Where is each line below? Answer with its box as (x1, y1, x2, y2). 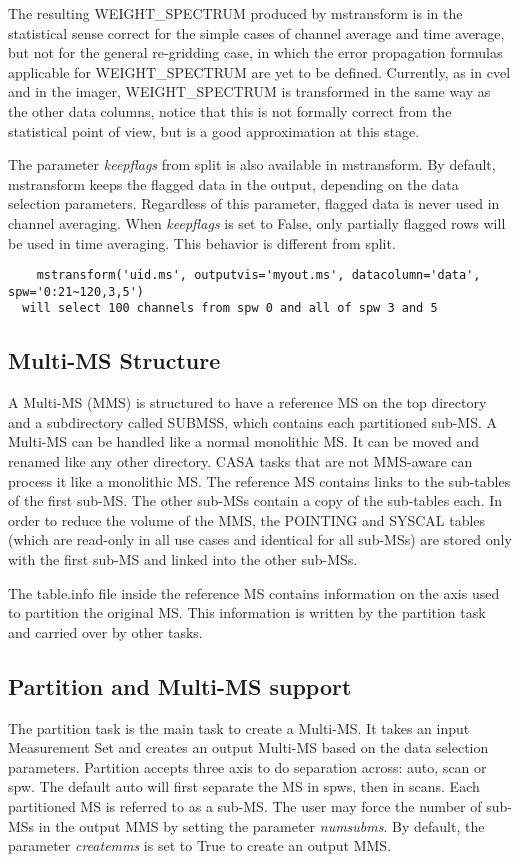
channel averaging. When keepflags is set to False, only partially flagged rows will (8, 212, 506, 233)
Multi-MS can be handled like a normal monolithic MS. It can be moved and (8, 431, 480, 452)
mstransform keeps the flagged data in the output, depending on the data (8, 173, 459, 194)
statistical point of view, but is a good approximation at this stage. (8, 120, 420, 141)
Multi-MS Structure (8, 345, 221, 376)
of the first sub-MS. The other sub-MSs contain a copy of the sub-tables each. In (8, 490, 503, 511)
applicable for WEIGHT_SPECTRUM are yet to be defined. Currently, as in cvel (8, 61, 511, 82)
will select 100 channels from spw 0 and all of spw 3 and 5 (22, 301, 438, 316)
